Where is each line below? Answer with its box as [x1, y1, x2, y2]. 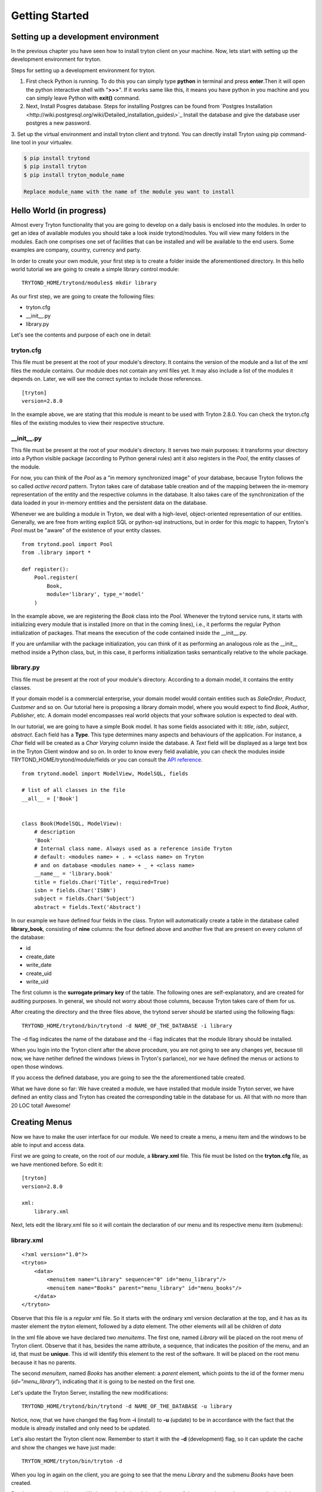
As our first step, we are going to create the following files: [11, 292, 155, 300]
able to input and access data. [11, 1141, 86, 1148]
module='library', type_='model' [47, 591, 144, 598]
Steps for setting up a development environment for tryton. [11, 66, 156, 74]
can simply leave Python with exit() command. [26, 94, 140, 101]
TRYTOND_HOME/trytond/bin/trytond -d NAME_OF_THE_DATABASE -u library [21, 1403, 233, 1410]
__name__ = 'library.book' [33, 870, 113, 877]
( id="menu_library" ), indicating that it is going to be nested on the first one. [11, 1378, 196, 1385]
